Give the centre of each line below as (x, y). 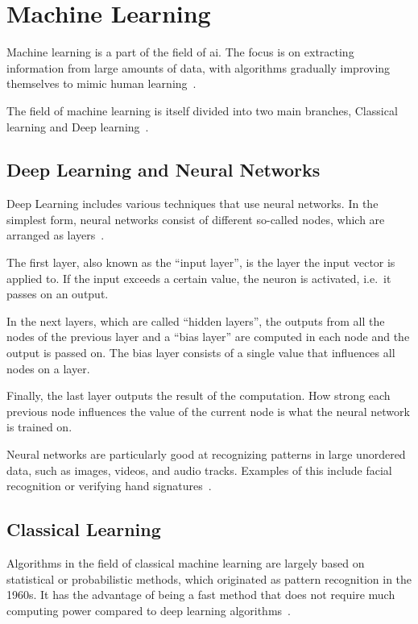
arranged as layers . (56, 235)
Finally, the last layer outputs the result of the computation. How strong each (199, 395)
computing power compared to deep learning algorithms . (149, 610)
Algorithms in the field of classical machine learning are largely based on (186, 563)
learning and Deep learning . (78, 126)
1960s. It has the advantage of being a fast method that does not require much (201, 595)
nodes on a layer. (48, 368)
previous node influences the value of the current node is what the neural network (208, 411)
